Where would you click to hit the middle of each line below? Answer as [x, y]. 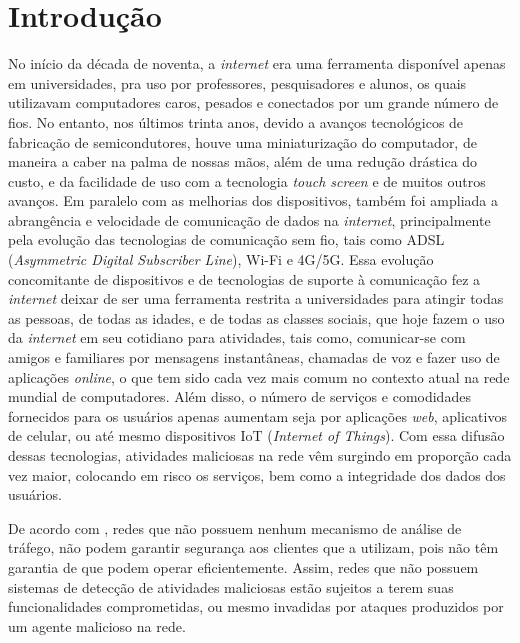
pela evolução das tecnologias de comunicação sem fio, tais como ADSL [226, 239]
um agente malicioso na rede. [97, 625]
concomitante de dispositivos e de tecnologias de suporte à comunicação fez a [244, 278]
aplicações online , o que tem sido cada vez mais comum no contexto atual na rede [259, 376]
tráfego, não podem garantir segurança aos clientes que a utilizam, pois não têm [253, 547]
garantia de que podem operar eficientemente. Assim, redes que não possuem [243, 566]
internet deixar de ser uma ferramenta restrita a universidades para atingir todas [256, 298]
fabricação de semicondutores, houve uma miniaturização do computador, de [242, 141]
